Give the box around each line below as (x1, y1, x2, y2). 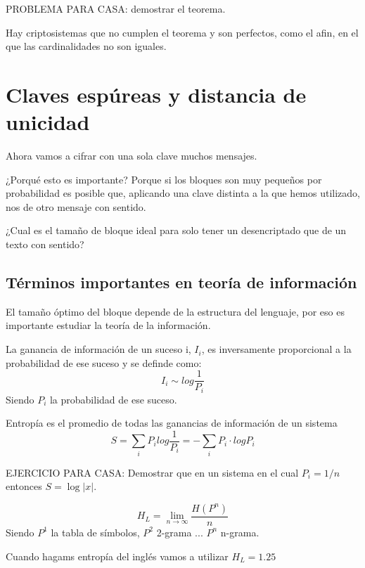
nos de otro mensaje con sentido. (6, 199, 146, 214)
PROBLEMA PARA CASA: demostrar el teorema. (6, 1, 226, 15)
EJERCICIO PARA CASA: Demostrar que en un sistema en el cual (6, 465, 299, 479)
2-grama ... (156, 524, 203, 539)
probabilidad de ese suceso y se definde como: (6, 355, 202, 370)
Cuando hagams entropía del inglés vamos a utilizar (6, 548, 229, 563)
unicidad (6, 108, 90, 136)
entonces (6, 479, 42, 493)
